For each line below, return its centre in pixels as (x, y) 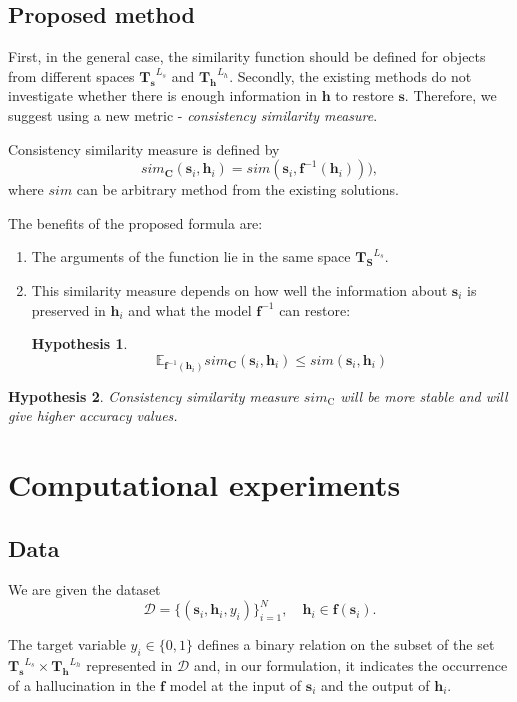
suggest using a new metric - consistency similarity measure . (193, 114)
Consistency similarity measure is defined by (144, 148)
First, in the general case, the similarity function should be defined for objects (247, 56)
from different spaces (71, 75)
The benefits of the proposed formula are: (135, 222)
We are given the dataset (84, 589)
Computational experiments (204, 483)
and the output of (375, 684)
